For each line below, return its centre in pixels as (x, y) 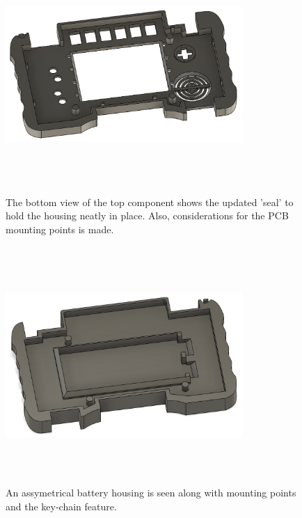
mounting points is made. (60, 229)
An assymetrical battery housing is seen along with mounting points (151, 493)
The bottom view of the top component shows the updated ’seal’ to (150, 202)
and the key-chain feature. (61, 506)
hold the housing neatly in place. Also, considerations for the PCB (147, 215)
